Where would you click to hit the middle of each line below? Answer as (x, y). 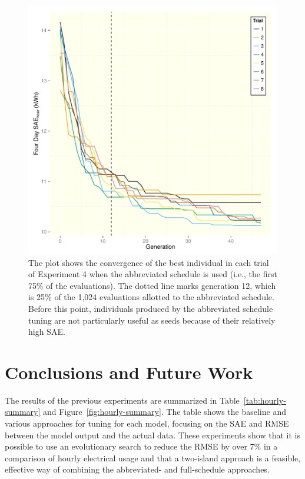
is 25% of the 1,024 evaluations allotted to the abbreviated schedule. (151, 297)
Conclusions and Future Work (129, 372)
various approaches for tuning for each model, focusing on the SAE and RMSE (147, 423)
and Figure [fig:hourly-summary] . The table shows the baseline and (165, 412)
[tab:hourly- (265, 400)
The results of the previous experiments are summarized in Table (122, 400)
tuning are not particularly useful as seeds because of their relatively (152, 320)
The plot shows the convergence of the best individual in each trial (149, 262)
